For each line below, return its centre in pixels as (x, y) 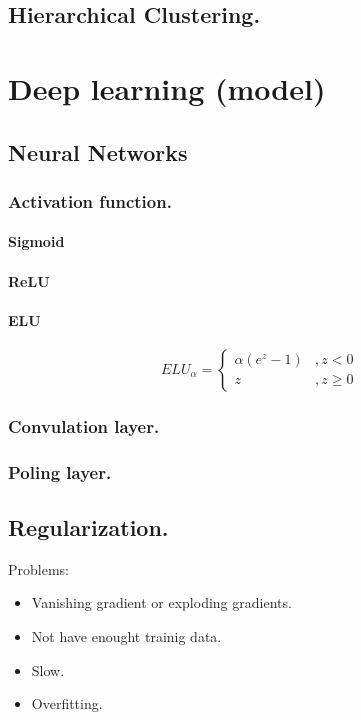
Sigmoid (36, 241)
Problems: (38, 568)
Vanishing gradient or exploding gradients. (161, 602)
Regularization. (88, 527)
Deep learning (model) (167, 87)
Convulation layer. (84, 425)
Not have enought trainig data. (126, 636)
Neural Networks (98, 151)
